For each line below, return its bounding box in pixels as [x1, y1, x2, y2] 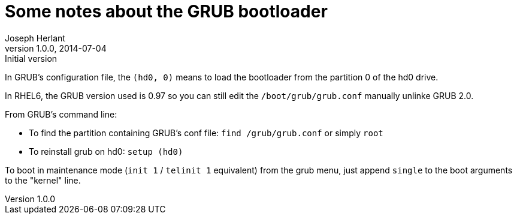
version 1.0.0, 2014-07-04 [5, 43, 107, 53]
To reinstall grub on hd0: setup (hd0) [29, 146, 183, 157]
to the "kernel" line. [5, 175, 81, 185]
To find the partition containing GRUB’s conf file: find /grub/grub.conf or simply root [29, 127, 383, 138]
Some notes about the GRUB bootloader [5, 1, 328, 22]
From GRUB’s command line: [5, 109, 117, 119]
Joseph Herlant [5, 32, 65, 43]
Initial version [5, 53, 58, 64]
